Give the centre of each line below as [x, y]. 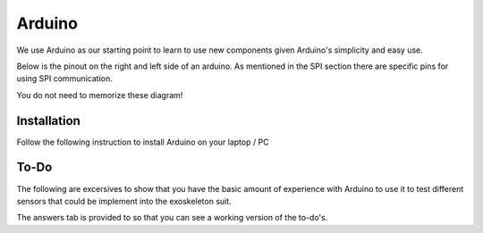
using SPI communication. [65, 79]
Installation [48, 121]
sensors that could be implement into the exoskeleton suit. [124, 201]
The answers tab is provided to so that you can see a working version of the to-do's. [172, 218]
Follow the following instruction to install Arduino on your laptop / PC [143, 142]
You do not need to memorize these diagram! [100, 95]
